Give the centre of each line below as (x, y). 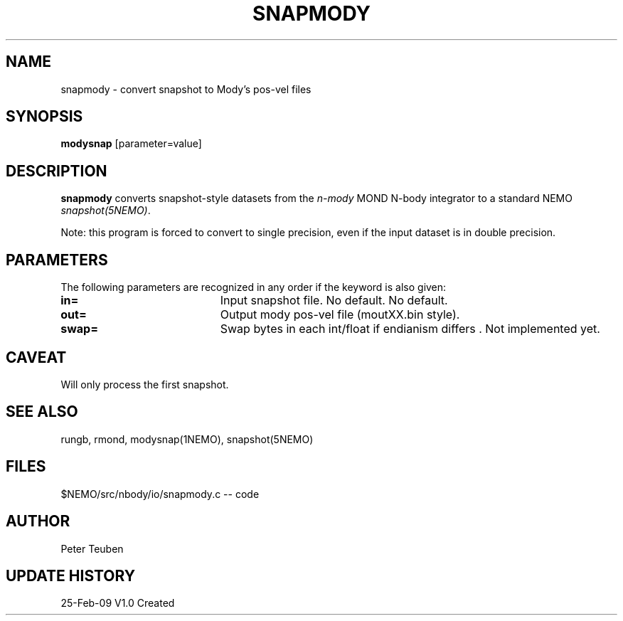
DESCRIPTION (57, 171)
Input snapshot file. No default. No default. (334, 301)
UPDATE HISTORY (71, 575)
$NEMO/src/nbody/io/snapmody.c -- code (160, 494)
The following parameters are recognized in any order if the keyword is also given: (254, 287)
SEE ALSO (42, 412)
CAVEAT (36, 357)
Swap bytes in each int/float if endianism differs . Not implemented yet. (410, 329)
